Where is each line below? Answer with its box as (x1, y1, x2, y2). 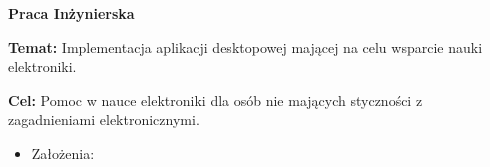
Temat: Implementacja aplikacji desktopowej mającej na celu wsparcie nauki (8, 36, 483, 57)
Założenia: (31, 142, 95, 163)
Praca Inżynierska (8, 3, 135, 23)
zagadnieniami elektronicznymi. (8, 109, 200, 130)
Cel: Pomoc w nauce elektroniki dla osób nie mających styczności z (8, 89, 423, 110)
